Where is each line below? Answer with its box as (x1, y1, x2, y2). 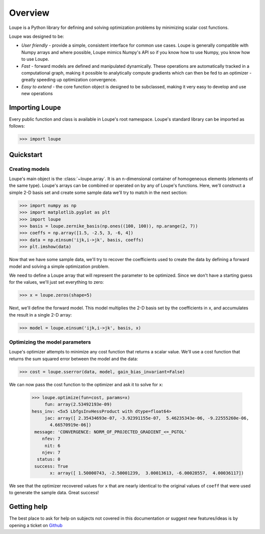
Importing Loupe (9, 103, 61, 111)
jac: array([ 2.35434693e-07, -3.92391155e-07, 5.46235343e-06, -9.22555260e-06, (44, 415, 249, 421)
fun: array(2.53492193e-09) (44, 401, 112, 407)
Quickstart (9, 150, 43, 159)
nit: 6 (44, 443, 61, 449)
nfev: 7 (42, 436, 61, 442)
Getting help (9, 503, 48, 511)
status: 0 (37, 456, 61, 462)
